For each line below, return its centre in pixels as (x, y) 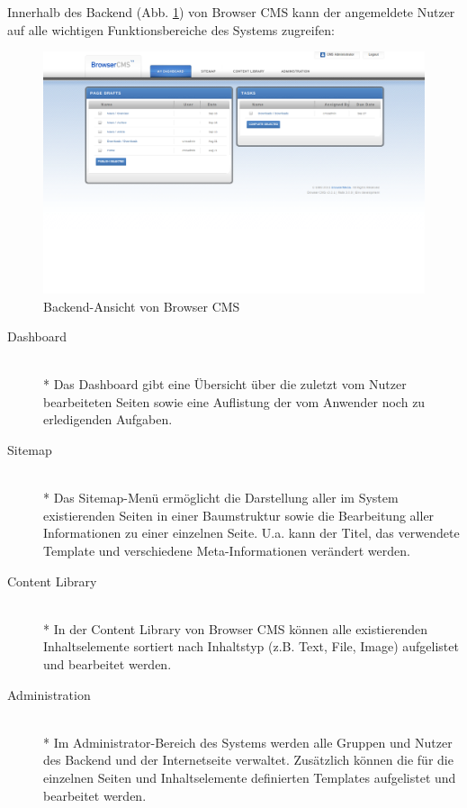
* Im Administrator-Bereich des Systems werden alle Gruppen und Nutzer (248, 742)
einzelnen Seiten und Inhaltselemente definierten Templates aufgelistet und (250, 777)
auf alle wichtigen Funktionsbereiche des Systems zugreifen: (171, 29)
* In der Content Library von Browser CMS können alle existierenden (235, 628)
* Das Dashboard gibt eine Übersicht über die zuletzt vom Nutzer (225, 384)
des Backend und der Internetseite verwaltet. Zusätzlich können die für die (248, 760)
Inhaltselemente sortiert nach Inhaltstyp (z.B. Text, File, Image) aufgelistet (251, 646)
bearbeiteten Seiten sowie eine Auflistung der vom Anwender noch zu (234, 401)
